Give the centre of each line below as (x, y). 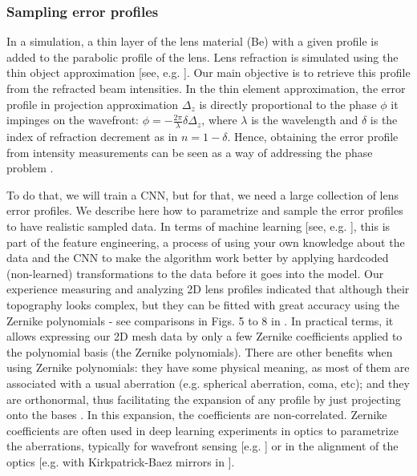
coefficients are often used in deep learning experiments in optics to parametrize (202, 430)
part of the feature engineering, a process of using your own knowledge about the (206, 242)
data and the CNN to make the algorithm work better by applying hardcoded (198, 258)
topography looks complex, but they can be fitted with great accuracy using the (203, 304)
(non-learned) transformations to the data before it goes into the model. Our (195, 273)
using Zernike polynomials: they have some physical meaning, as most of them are (208, 367)
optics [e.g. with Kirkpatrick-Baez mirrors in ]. (121, 461)
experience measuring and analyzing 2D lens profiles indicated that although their (208, 289)
